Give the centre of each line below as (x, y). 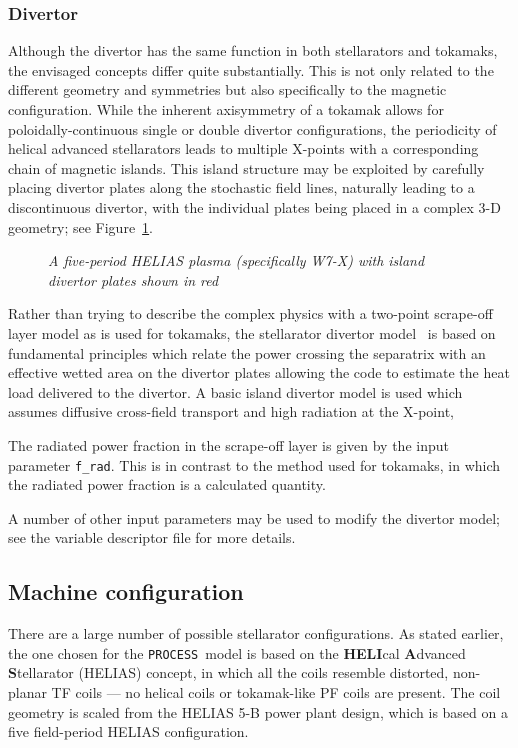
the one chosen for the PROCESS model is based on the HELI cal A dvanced (237, 652)
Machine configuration (126, 591)
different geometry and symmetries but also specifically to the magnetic (227, 89)
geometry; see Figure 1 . (81, 226)
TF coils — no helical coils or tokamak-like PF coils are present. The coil (276, 691)
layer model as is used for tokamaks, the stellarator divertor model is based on (252, 332)
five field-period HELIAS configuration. (128, 731)
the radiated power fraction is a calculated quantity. (167, 484)
